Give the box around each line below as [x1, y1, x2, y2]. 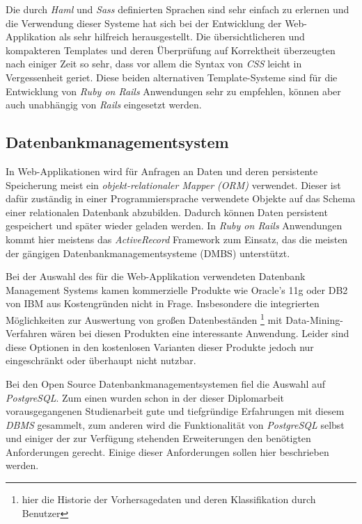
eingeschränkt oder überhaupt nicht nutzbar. [6, 353, 196, 368]
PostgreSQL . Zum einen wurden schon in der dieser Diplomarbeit [6, 390, 285, 404]
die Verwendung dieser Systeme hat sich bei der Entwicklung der [6, 15, 282, 30]
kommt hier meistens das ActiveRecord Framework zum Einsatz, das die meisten [6, 231, 348, 246]
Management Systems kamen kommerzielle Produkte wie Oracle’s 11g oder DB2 [6, 282, 348, 297]
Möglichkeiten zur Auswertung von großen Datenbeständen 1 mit [6, 310, 283, 327]
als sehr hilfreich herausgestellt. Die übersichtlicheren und [59, 29, 305, 44]
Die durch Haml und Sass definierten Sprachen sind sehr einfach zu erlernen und [6, 2, 349, 16]
